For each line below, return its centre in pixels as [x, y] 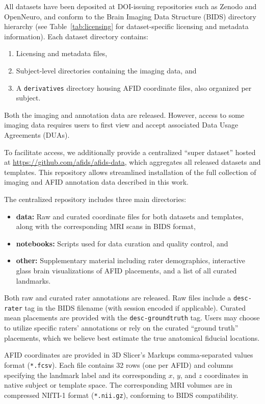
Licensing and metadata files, [62, 53]
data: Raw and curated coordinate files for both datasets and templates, [130, 216]
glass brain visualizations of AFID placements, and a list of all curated [126, 270]
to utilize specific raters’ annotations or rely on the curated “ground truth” [121, 328]
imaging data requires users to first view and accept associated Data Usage [121, 125]
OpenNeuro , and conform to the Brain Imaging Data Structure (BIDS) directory [130, 16]
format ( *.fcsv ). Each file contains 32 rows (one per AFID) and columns [119, 364]
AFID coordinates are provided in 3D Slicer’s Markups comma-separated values [129, 355]
